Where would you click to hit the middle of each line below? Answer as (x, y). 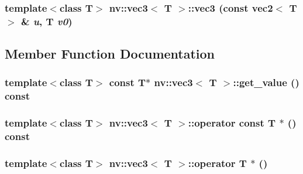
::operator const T (232, 123)
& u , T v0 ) (47, 21)
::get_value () (266, 82)
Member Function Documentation (110, 54)
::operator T (217, 163)
